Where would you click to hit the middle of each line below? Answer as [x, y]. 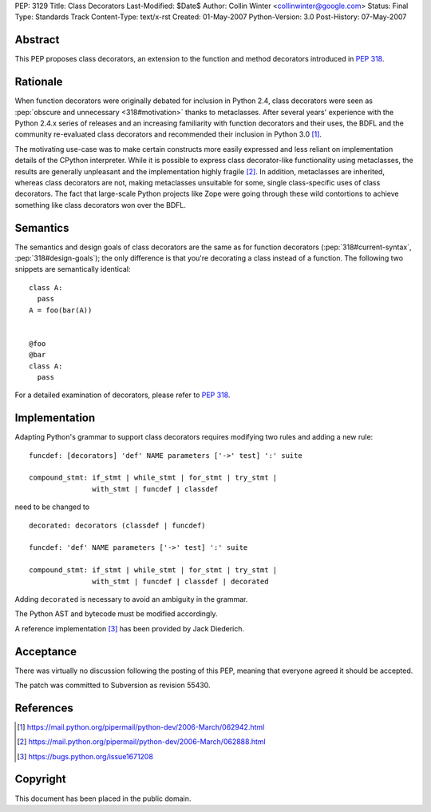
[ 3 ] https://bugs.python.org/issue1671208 [85, 756]
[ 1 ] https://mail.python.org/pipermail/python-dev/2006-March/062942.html [141, 726]
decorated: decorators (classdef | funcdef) [118, 525]
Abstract [37, 40]
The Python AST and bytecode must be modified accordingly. [116, 614]
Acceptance [46, 651]
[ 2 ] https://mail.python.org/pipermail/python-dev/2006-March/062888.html [142, 742]
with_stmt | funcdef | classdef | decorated [180, 581]
